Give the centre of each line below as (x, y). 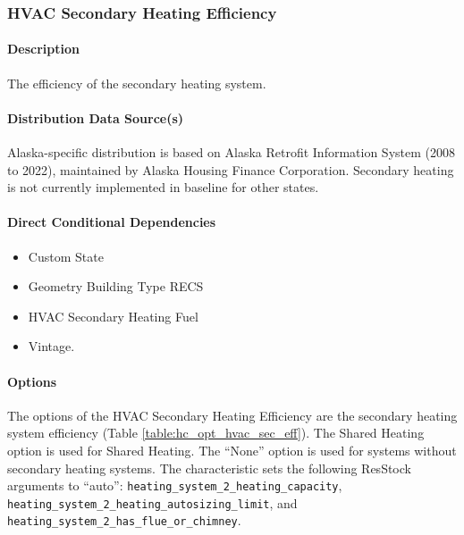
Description (44, 49)
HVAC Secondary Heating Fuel (113, 316)
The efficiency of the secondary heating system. (137, 83)
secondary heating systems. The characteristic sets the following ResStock (209, 468)
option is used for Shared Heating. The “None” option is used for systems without (232, 450)
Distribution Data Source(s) (96, 117)
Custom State (66, 256)
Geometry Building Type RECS (116, 286)
